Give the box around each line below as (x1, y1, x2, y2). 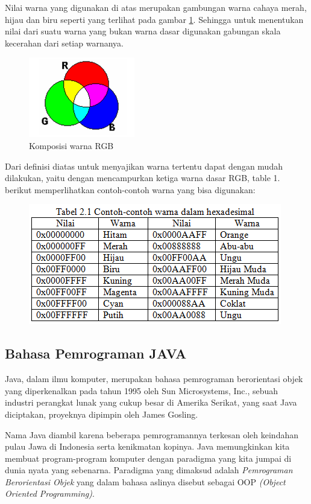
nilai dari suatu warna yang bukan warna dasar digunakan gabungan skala (5, 25, 281, 37)
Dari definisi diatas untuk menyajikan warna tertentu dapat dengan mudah (5, 159, 283, 172)
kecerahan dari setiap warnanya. (5, 36, 124, 49)
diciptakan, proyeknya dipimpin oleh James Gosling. (5, 407, 198, 420)
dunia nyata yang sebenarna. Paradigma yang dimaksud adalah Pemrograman (5, 464, 293, 476)
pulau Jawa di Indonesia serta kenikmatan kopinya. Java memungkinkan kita (5, 440, 290, 453)
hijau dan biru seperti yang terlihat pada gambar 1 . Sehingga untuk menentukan (5, 13, 304, 25)
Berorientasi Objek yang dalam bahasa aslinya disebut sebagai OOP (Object (5, 475, 286, 488)
